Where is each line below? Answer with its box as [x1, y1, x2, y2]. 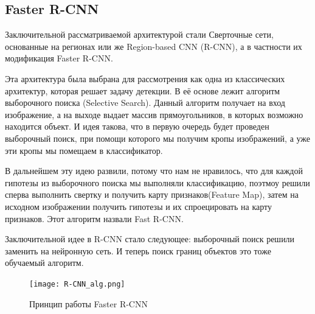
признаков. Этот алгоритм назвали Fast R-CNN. [5, 212, 184, 225]
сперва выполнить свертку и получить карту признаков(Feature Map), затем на [5, 188, 299, 201]
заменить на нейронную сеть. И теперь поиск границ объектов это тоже [5, 244, 271, 257]
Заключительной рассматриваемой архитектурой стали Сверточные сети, [5, 28, 274, 41]
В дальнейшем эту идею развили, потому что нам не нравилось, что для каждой [5, 164, 303, 177]
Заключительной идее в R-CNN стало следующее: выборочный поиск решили [5, 232, 295, 245]
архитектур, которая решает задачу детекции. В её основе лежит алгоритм [5, 84, 280, 97]
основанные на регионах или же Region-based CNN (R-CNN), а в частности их [5, 40, 302, 52]
